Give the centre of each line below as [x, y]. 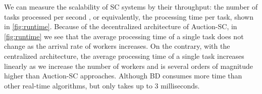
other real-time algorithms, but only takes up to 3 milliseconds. [102, 85]
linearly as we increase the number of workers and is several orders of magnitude [129, 66]
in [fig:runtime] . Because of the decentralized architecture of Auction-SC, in [121, 26]
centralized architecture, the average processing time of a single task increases [124, 56]
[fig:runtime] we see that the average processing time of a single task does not [124, 36]
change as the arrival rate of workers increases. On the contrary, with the [117, 46]
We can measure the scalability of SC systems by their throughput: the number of [131, 7]
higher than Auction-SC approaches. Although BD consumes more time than [123, 76]
